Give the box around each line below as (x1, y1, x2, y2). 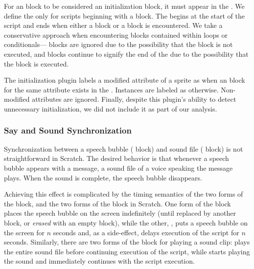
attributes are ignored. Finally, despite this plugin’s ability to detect (32, 94, 236, 104)
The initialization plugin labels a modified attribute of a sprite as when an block (4, 75, 245, 85)
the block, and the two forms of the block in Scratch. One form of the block (4, 198, 231, 208)
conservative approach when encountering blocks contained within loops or (4, 29, 228, 40)
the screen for (4, 227, 45, 237)
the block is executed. (4, 58, 69, 68)
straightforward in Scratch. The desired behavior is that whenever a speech (4, 153, 229, 163)
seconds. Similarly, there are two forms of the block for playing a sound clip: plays (4, 237, 250, 247)
